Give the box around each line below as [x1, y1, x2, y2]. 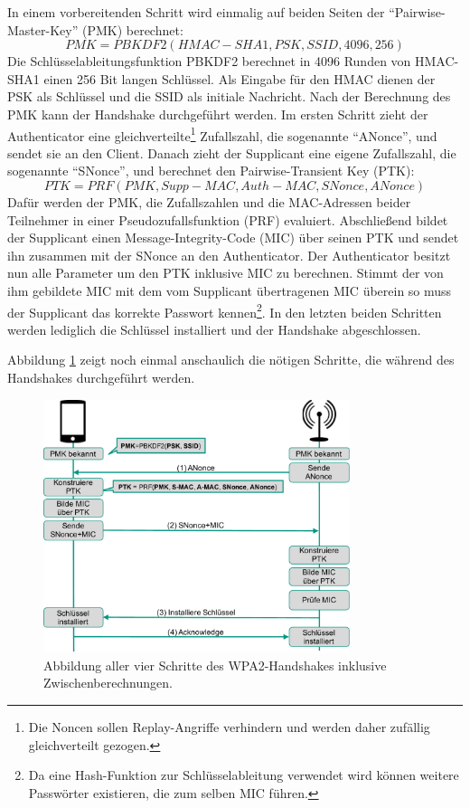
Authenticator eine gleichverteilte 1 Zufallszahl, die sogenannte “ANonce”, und [7, 123, 437, 145]
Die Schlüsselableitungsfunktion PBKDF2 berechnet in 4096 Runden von [7, 52, 411, 71]
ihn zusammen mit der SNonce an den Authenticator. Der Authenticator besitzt [7, 245, 451, 264]
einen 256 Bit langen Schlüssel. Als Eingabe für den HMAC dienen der [43, 69, 436, 88]
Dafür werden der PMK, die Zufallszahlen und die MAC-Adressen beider [7, 193, 411, 211]
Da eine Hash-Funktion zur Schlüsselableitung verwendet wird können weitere [28, 765, 459, 784]
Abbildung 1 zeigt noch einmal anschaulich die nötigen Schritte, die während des [7, 350, 455, 369]
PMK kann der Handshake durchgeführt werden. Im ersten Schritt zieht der [7, 104, 428, 123]
